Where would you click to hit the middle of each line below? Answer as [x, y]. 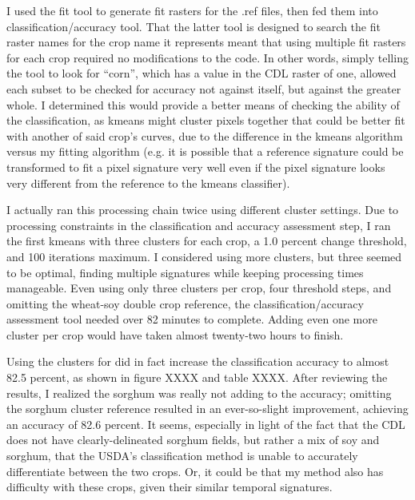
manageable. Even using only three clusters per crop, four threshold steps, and [199, 288]
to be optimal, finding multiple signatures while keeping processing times [185, 272]
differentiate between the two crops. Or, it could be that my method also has [195, 471]
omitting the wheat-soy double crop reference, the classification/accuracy [185, 303]
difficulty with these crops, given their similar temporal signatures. [170, 487]
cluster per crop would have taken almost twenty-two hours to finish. [175, 334]
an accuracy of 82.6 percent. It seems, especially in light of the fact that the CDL [206, 424]
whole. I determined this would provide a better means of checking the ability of [203, 104]
